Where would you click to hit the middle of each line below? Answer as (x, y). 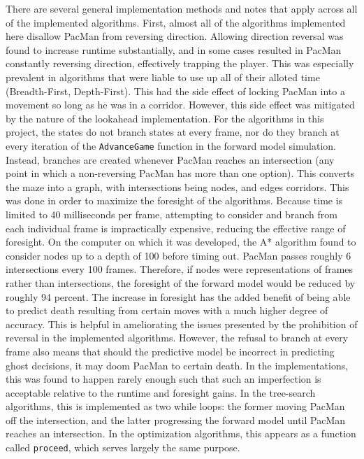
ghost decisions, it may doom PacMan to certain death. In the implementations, (177, 365)
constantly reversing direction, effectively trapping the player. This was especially (180, 63)
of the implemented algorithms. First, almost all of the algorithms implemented (176, 22)
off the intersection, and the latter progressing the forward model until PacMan (176, 419)
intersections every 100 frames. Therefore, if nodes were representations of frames (180, 269)
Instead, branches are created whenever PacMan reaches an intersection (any (170, 159)
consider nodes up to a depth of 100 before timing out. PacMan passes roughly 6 (179, 255)
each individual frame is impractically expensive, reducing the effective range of (176, 228)
